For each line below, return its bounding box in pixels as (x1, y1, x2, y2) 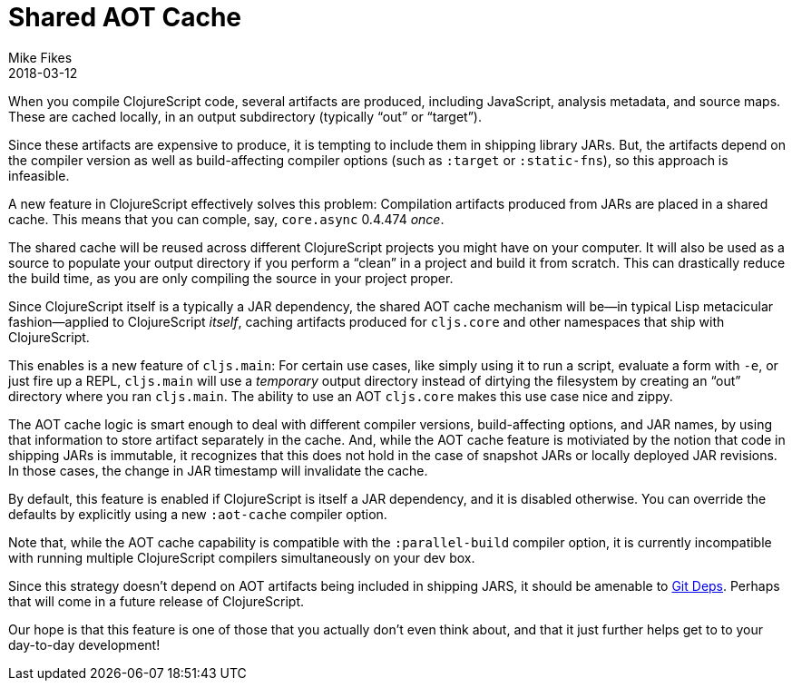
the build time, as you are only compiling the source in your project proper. (8, 270, 454, 286)
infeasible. (8, 167, 70, 183)
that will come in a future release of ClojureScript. (8, 593, 305, 609)
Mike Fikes (8, 49, 73, 65)
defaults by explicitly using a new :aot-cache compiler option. (8, 506, 387, 522)
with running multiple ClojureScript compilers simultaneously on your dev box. (8, 549, 475, 565)
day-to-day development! (8, 636, 161, 653)
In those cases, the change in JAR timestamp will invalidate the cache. (8, 462, 428, 478)
